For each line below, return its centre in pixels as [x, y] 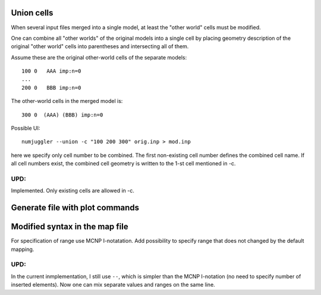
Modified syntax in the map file [70, 227]
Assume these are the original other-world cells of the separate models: [99, 57]
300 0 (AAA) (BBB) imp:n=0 [62, 115]
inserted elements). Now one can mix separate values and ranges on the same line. [113, 285]
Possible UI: [26, 128]
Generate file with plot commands [75, 208]
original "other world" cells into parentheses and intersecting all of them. [100, 46]
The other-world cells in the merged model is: [67, 101]
